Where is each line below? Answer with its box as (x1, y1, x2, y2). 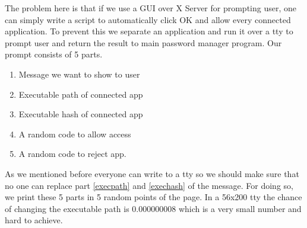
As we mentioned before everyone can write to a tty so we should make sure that (5, 167, 299, 179)
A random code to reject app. (18, 147, 126, 160)
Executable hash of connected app (18, 108, 143, 120)
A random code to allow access (18, 127, 131, 140)
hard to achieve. (5, 214, 63, 226)
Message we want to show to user (18, 68, 140, 80)
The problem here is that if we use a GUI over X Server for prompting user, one (5, 2, 296, 14)
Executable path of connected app (18, 88, 143, 100)
